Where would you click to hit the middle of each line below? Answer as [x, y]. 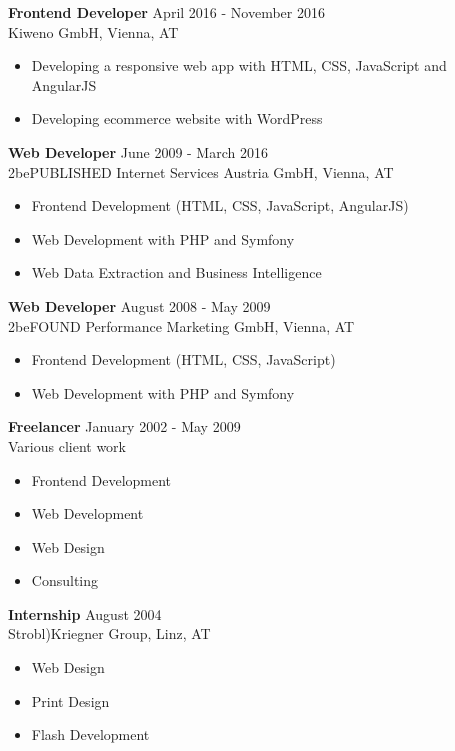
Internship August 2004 [85, 613]
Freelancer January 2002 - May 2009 [124, 426]
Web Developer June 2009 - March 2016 [138, 151]
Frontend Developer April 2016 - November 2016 [166, 12]
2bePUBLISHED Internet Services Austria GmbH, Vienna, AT [201, 171]
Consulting [65, 580]
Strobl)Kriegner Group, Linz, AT [109, 633]
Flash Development [90, 734]
